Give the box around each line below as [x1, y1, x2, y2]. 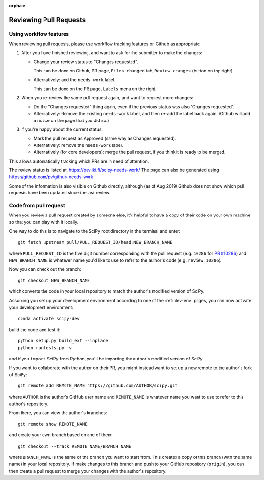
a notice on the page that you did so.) [33, 118, 110, 123]
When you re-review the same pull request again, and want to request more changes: [21, 95, 194, 100]
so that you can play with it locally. [9, 219, 79, 225]
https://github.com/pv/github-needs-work [9, 174, 94, 180]
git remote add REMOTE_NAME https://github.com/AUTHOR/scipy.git [18, 383, 178, 389]
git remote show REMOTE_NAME [18, 421, 88, 427]
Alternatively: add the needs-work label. [33, 76, 116, 83]
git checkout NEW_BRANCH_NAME [18, 278, 90, 284]
